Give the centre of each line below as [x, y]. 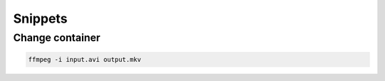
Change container [57, 38]
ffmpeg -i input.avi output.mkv [85, 59]
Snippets [40, 18]
